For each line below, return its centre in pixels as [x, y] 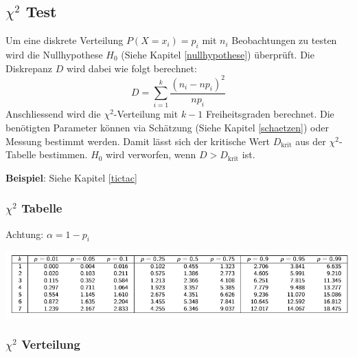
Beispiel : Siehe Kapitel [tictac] [71, 177]
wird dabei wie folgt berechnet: [131, 68]
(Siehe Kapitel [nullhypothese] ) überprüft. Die [218, 54]
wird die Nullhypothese [54, 54]
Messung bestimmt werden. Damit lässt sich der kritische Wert [138, 141]
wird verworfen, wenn [151, 154]
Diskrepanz [29, 68]
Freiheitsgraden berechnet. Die [270, 114]
